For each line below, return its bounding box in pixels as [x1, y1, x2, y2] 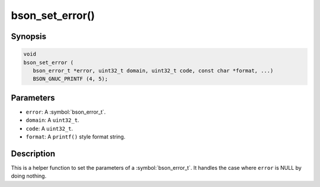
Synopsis [11, 31, 47, 41]
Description [11, 149, 56, 159]
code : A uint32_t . [25, 125, 73, 132]
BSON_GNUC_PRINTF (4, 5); [33, 76, 108, 82]
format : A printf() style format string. [25, 133, 126, 140]
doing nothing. [11, 172, 47, 180]
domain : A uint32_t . [25, 117, 79, 124]
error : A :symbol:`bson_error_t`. [25, 108, 106, 115]
